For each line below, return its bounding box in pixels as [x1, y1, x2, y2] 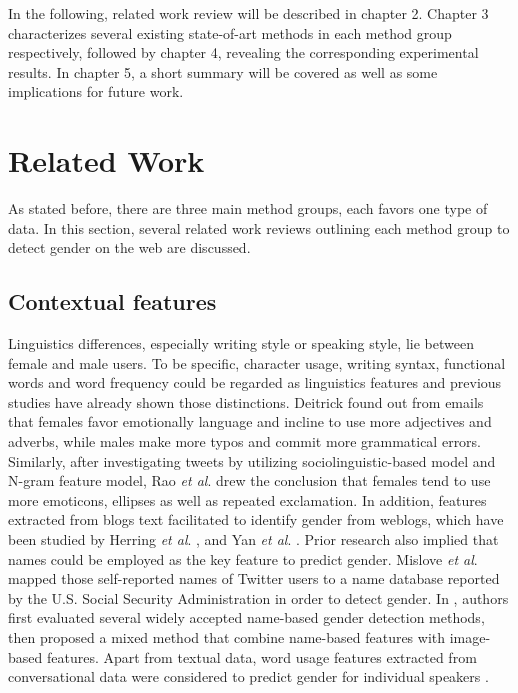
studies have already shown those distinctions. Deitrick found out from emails [8, 391, 484, 412]
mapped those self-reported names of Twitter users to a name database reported [8, 568, 500, 589]
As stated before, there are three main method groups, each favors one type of [8, 198, 488, 219]
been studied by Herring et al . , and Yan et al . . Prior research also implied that [8, 529, 499, 550]
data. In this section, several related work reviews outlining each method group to [8, 217, 510, 238]
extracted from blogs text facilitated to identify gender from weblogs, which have [8, 509, 504, 530]
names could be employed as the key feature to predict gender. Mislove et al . [8, 548, 478, 569]
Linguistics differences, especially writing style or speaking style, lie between [8, 333, 474, 354]
